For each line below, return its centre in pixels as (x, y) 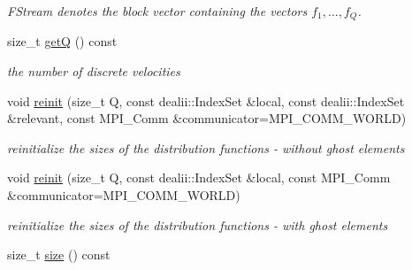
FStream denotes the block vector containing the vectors (157, 11)
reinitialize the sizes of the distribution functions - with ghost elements (198, 224)
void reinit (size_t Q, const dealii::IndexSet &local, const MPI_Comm (199, 177)
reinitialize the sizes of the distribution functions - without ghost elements (206, 147)
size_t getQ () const (62, 41)
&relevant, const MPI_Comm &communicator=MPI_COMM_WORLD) (207, 118)
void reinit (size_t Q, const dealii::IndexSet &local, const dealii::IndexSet (206, 100)
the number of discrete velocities (94, 71)
